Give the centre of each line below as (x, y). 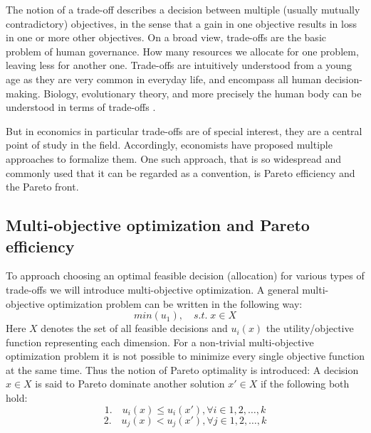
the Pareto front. (42, 187)
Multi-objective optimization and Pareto (158, 225)
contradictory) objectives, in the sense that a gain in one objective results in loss (181, 23)
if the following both (305, 384)
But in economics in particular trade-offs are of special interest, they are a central (184, 130)
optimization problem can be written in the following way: (175, 303)
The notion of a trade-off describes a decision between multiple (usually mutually (183, 9)
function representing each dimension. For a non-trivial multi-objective (160, 342)
